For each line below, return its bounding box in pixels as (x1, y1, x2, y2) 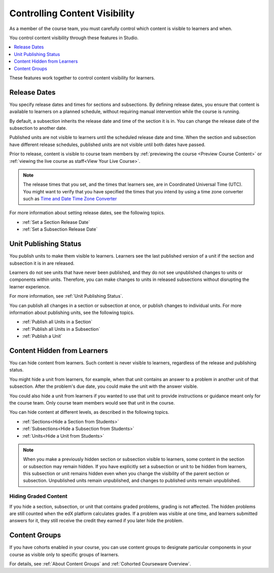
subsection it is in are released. (9, 260, 75, 266)
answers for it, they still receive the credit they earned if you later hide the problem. (9, 518, 184, 524)
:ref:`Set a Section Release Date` (22, 219, 90, 225)
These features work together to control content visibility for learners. (9, 74, 155, 81)
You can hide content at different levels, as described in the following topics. (9, 409, 169, 415)
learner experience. (9, 283, 51, 290)
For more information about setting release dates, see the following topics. (9, 210, 165, 216)
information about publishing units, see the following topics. (9, 309, 134, 316)
